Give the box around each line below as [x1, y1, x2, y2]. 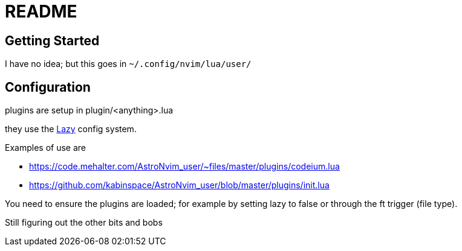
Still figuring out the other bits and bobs [5, 217, 163, 228]
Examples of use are [5, 142, 86, 153]
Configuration [5, 79, 91, 95]
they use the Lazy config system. [5, 124, 137, 135]
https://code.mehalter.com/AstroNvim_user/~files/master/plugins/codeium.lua [29, 161, 340, 172]
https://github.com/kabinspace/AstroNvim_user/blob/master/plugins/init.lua [29, 180, 330, 191]
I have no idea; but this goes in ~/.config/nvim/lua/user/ [5, 59, 252, 69]
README [5, 1, 77, 22]
